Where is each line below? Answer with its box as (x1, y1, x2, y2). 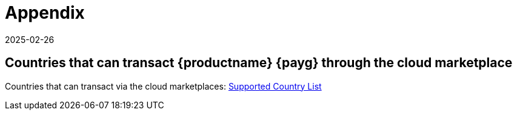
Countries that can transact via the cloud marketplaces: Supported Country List (5, 80, 322, 91)
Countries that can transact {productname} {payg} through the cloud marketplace (5, 55, 513, 71)
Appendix (5, 2, 85, 23)
